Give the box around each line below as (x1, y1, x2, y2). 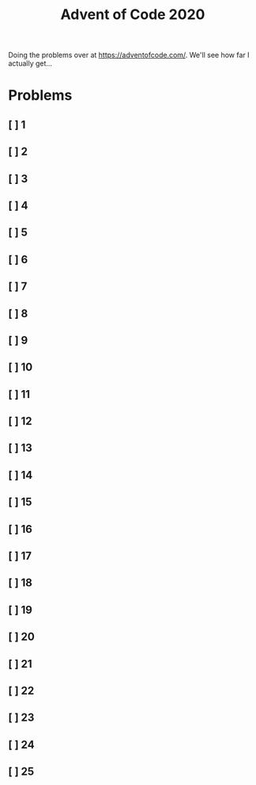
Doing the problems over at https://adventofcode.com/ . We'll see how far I (8, 50, 250, 60)
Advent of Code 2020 (60, 6, 205, 24)
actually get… (8, 59, 53, 68)
